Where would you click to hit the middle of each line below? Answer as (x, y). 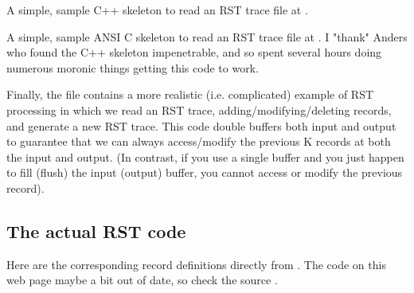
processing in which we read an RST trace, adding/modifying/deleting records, (199, 109)
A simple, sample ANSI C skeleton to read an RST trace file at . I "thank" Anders (207, 36)
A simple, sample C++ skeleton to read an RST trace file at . (157, 10)
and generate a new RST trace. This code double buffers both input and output (201, 125)
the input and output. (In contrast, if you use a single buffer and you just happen (205, 156)
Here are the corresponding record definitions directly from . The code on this (196, 264)
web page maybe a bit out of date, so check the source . (142, 280)
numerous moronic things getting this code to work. (133, 67)
